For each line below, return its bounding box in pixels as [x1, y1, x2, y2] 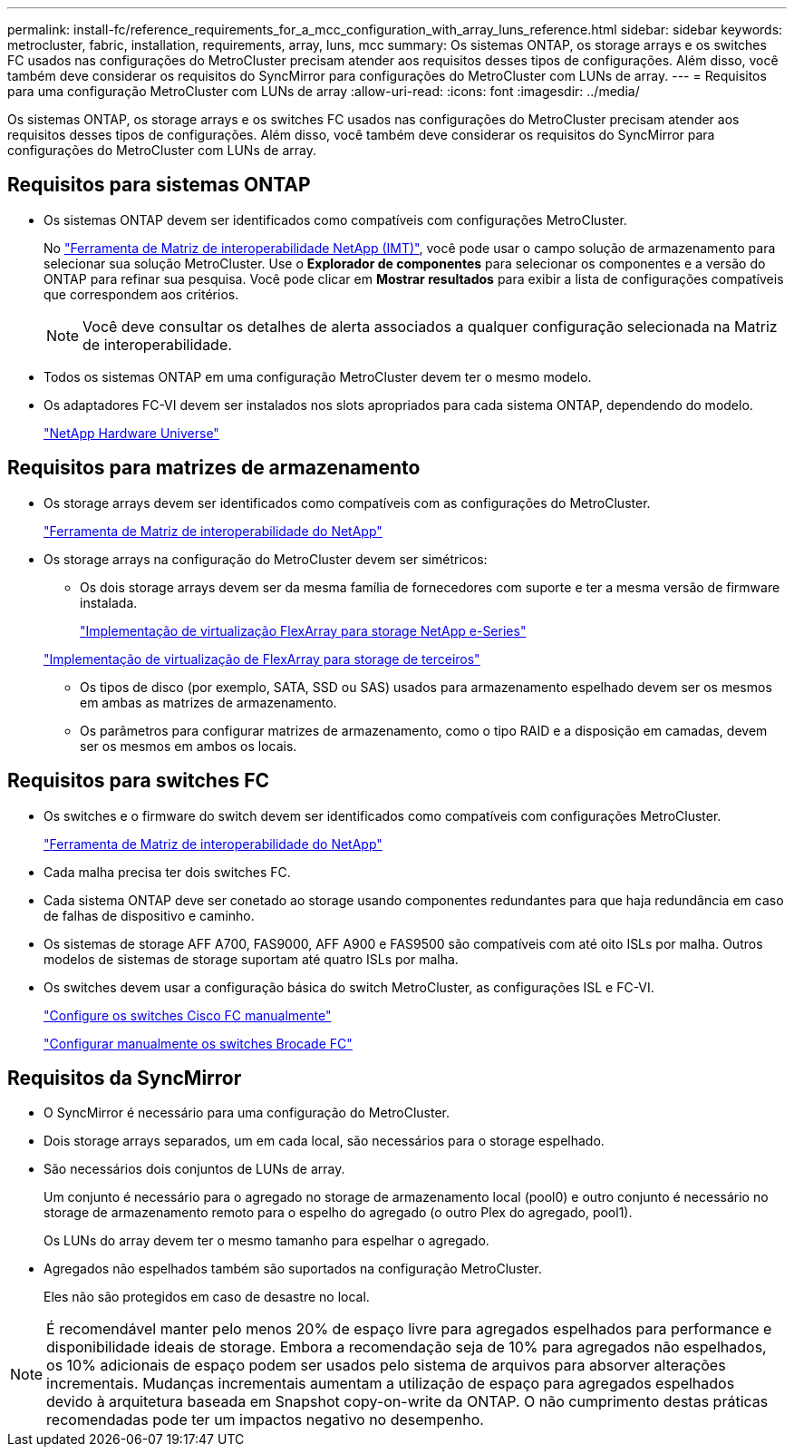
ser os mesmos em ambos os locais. [80, 737, 297, 754]
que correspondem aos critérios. [44, 286, 239, 302]
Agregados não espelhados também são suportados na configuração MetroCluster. [44, 1261, 542, 1277]
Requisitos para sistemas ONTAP [7, 173, 311, 197]
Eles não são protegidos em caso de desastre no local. [44, 1289, 370, 1305]
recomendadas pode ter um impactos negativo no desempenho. [46, 1410, 484, 1430]
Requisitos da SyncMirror [7, 1066, 242, 1089]
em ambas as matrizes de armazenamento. [80, 694, 337, 710]
